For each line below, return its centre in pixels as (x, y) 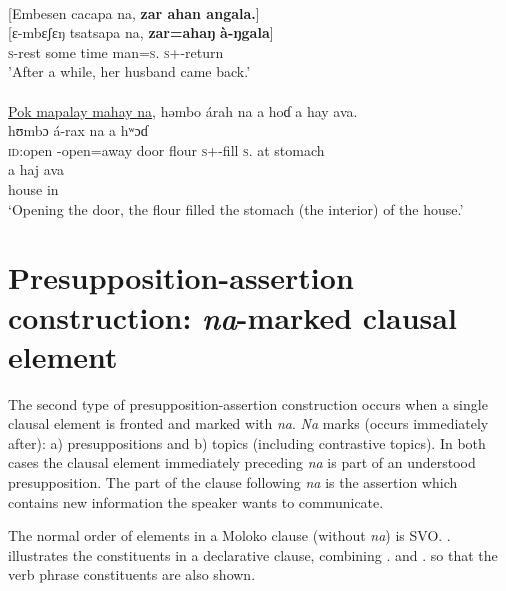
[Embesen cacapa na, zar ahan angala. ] (134, 12)
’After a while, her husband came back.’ (129, 71)
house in (33, 188)
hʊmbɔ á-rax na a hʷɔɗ (78, 130)
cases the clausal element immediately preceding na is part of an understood (242, 462)
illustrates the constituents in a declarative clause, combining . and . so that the (253, 554)
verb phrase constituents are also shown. (132, 574)
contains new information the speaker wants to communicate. (196, 501)
